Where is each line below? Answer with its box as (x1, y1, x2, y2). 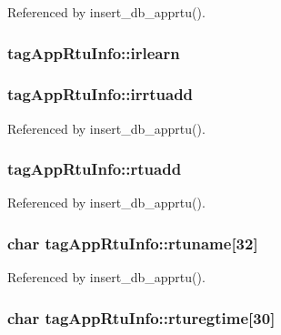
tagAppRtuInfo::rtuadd (7, 157, 182, 180)
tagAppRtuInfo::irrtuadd (7, 83, 194, 106)
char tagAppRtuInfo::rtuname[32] (7, 231, 258, 254)
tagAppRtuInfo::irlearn (7, 41, 180, 64)
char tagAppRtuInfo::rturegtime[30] (7, 306, 276, 329)
